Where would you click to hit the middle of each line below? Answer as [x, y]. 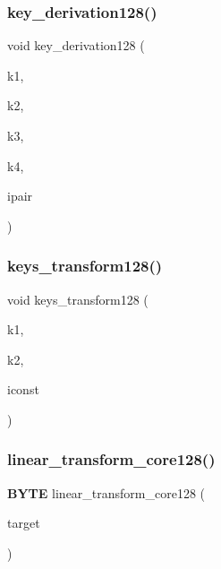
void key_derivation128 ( [76, 45]
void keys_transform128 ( [78, 299]
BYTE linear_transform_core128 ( [106, 492]
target [24, 523]
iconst [23, 389]
